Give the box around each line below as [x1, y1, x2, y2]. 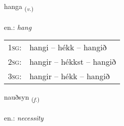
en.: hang [4, 21, 32, 32]
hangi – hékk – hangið [29, 41, 107, 53]
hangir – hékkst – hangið [29, 56, 116, 68]
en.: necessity [4, 113, 44, 123]
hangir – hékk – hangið [29, 70, 110, 82]
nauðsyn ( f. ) [4, 92, 40, 104]
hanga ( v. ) [4, 1, 34, 12]
